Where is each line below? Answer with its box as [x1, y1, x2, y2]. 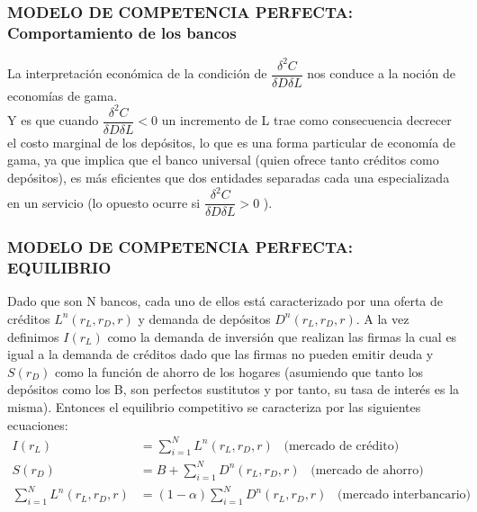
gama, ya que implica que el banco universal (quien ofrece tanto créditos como [7, 150, 439, 169]
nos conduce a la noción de [307, 64, 455, 83]
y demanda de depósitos [138, 309, 271, 328]
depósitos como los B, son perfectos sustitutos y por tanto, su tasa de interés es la [7, 380, 460, 399]
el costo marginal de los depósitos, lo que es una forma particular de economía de [7, 132, 455, 151]
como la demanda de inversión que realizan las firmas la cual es [107, 327, 457, 346]
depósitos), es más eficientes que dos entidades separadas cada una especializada [7, 168, 450, 187]
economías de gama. [7, 85, 118, 104]
